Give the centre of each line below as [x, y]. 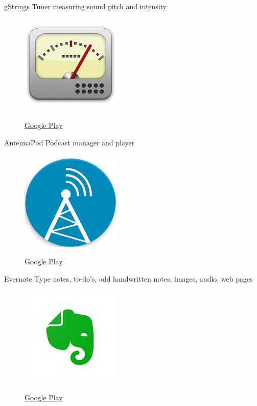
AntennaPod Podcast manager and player [69, 142]
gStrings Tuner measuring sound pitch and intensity [86, 6]
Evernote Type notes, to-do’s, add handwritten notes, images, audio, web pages [128, 278]
